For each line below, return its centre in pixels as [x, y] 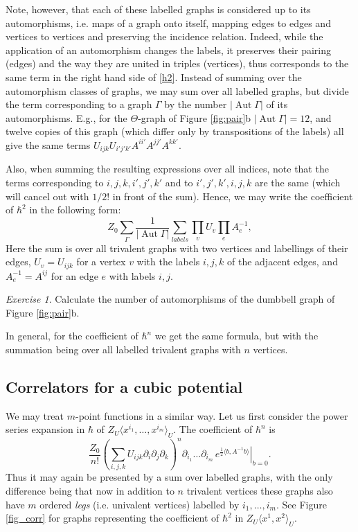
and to [179, 182]
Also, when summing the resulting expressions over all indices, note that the [167, 169]
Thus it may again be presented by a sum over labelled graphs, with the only [169, 477]
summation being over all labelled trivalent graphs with [123, 349]
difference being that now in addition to [90, 490]
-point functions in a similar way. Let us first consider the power [212, 415]
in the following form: [75, 210]
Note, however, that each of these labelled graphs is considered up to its [158, 9]
